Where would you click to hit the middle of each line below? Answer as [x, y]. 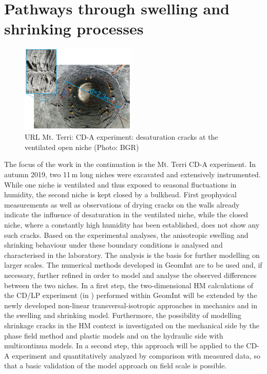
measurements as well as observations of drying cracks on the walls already [122, 204]
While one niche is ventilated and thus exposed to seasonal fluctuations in [120, 184]
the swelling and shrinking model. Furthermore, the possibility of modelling [123, 315]
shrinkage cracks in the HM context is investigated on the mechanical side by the [132, 325]
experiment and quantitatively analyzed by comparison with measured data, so [136, 355]
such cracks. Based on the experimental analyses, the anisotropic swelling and [126, 235]
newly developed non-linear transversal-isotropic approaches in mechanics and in [131, 305]
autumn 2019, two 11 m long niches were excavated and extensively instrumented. [132, 174]
